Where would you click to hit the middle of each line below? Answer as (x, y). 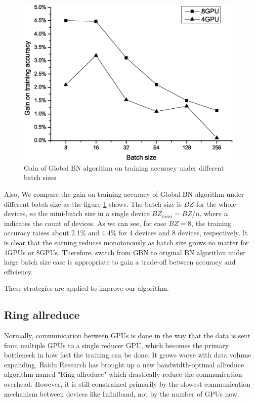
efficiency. (19, 271)
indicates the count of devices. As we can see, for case (85, 223)
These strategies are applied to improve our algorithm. (86, 288)
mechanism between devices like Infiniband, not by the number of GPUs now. (122, 393)
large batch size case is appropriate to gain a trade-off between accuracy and (120, 262)
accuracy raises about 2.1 (42, 233)
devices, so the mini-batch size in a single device (77, 213)
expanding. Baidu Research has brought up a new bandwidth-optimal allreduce (124, 364)
